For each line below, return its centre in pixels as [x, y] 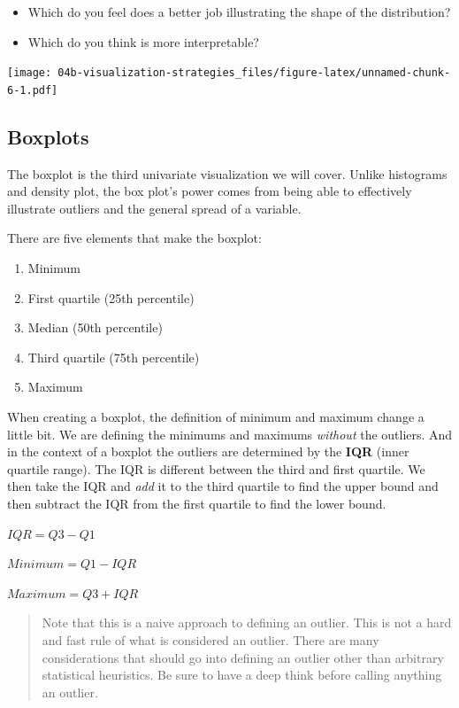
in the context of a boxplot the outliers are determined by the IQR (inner [208, 451]
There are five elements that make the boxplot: [134, 238]
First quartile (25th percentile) [111, 297]
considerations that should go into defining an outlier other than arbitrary [243, 657]
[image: [30, 73]
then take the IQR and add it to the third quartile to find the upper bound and [223, 486]
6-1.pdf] [33, 90]
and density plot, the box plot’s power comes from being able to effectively [210, 191]
